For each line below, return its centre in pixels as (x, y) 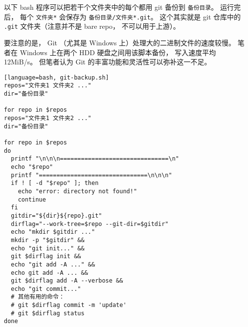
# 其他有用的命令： (38, 297)
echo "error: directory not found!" (78, 191)
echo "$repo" (32, 167)
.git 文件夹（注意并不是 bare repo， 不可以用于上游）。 (92, 26)
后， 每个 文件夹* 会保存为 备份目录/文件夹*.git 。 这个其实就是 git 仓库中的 (123, 16)
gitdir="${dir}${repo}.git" (56, 215)
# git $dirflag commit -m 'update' (69, 305)
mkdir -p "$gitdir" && (48, 240)
